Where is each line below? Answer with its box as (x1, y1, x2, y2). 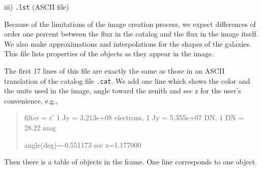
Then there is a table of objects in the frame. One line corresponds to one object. (4, 156, 257, 167)
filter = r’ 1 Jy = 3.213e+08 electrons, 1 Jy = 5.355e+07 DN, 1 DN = (24, 112, 244, 123)
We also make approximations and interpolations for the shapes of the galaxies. (4, 38, 251, 49)
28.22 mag (24, 122, 56, 133)
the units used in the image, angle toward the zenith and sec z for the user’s (4, 85, 241, 96)
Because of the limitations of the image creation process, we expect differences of (4, 18, 256, 29)
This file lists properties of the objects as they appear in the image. (4, 48, 214, 59)
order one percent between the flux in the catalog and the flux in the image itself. (4, 28, 258, 39)
